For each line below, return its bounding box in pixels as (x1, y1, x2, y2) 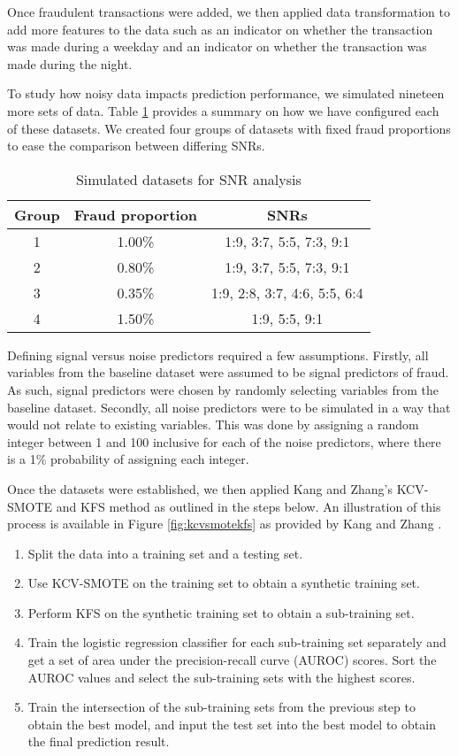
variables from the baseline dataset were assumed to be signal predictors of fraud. (7, 363, 449, 382)
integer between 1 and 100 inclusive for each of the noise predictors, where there (7, 432, 441, 451)
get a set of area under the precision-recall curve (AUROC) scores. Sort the (27, 651, 437, 669)
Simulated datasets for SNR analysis (75, 168, 302, 189)
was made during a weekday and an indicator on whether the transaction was (7, 37, 427, 56)
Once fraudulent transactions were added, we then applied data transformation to (7, 3, 450, 20)
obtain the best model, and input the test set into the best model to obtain (27, 714, 436, 733)
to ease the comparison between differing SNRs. (7, 136, 265, 155)
